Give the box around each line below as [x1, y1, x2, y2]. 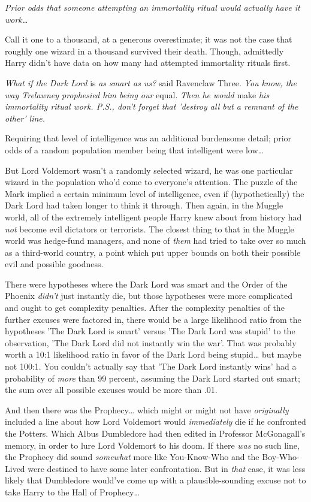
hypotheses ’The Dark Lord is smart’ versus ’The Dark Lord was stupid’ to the [5, 325, 295, 337]
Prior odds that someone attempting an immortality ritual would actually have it [5, 1, 300, 13]
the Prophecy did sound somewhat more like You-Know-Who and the [5, 450, 259, 463]
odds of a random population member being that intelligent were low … [5, 143, 264, 156]
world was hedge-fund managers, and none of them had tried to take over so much [5, 234, 306, 247]
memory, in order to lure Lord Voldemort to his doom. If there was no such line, [5, 439, 300, 451]
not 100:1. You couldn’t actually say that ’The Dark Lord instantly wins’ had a [5, 360, 297, 373]
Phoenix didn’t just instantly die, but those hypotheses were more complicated [5, 289, 292, 302]
